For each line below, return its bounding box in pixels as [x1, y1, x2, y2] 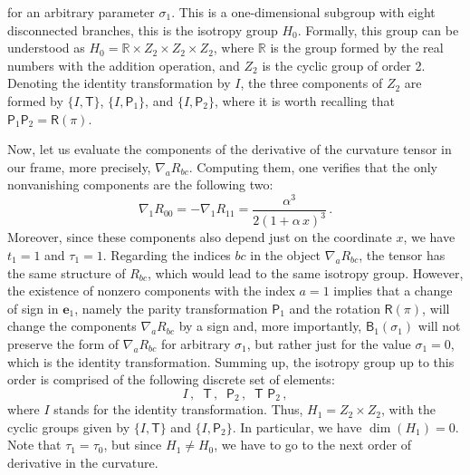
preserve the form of [7, 334, 120, 353]
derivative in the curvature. [7, 453, 158, 471]
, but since [103, 435, 162, 454]
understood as [7, 38, 85, 57]
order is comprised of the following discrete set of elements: [7, 370, 335, 389]
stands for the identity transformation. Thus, [53, 400, 303, 419]
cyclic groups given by [7, 417, 130, 436]
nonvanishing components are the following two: [7, 175, 273, 194]
